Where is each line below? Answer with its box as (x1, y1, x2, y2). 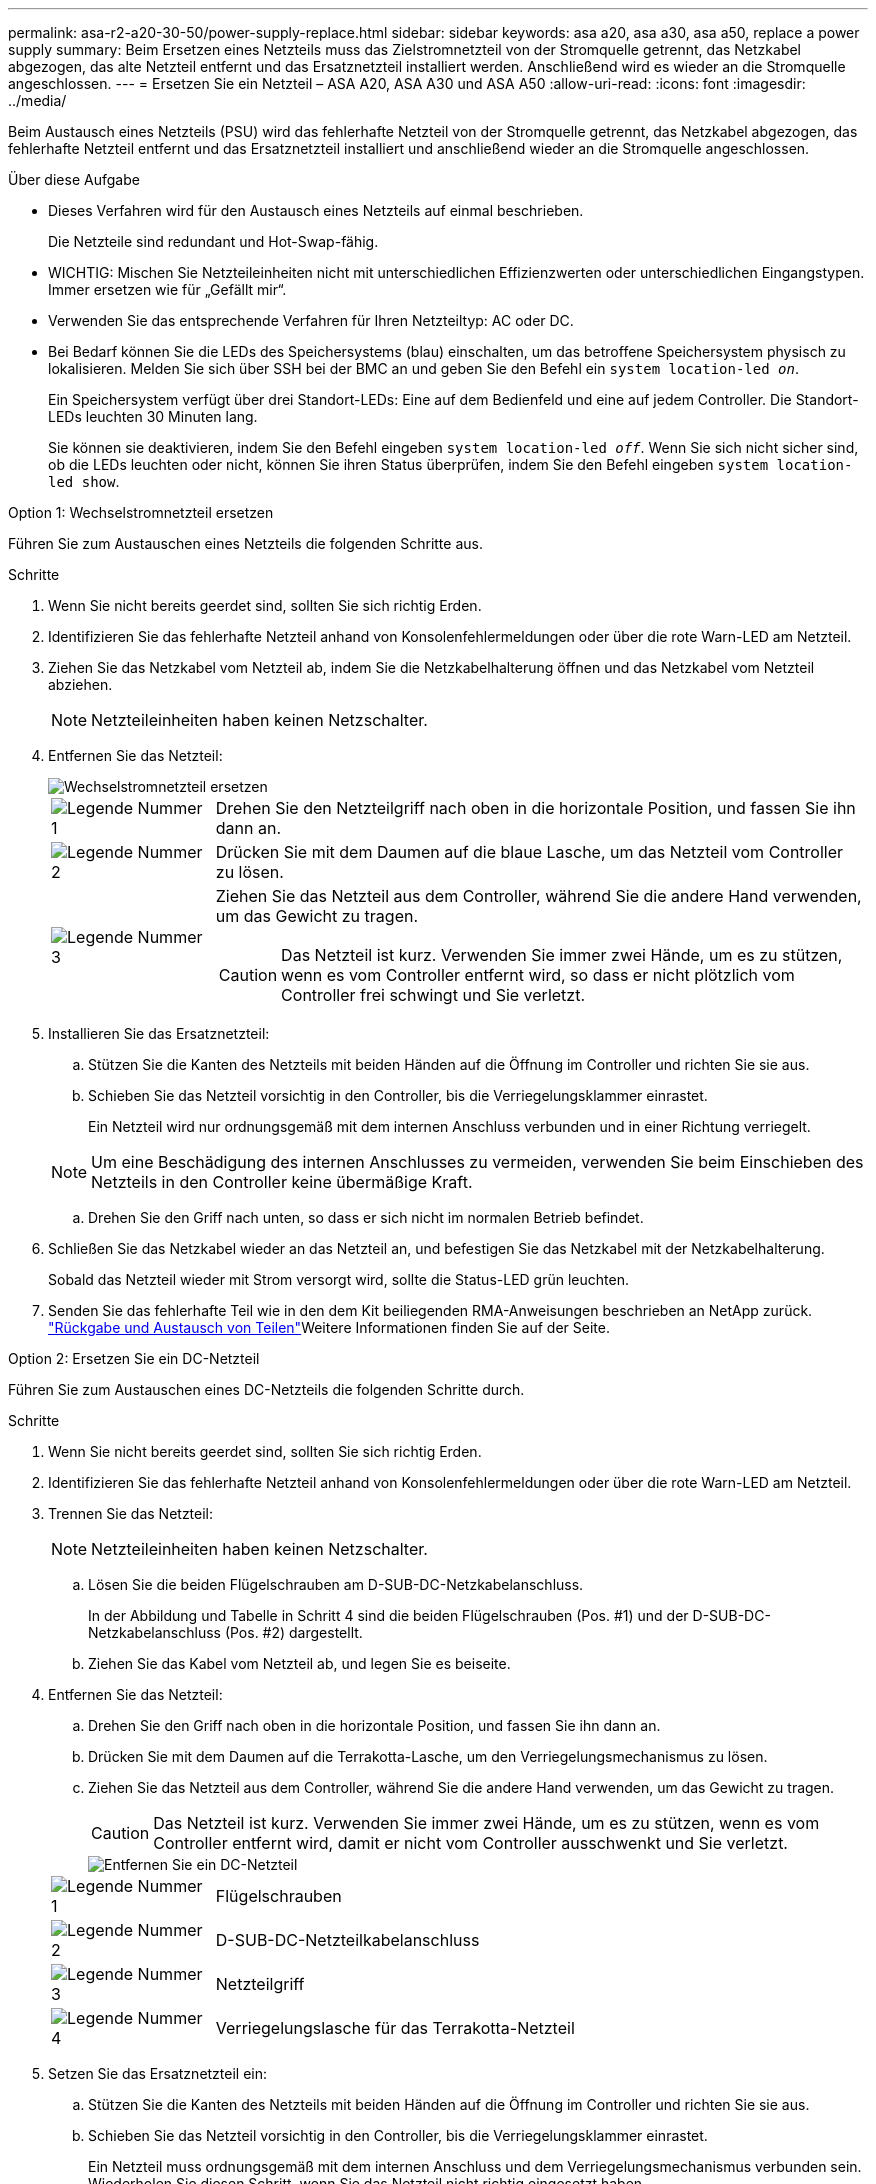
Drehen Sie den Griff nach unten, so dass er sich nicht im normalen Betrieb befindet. (88, 1209, 644, 1226)
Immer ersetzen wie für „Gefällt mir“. (48, 281, 287, 298)
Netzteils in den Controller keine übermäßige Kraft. (91, 1172, 473, 1192)
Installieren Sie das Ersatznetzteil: (48, 1025, 270, 1042)
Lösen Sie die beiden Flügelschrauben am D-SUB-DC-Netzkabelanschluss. (88, 1576, 584, 1593)
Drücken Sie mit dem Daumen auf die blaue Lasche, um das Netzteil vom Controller (215, 842, 844, 862)
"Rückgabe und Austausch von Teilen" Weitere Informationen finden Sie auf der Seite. (48, 1319, 610, 1336)
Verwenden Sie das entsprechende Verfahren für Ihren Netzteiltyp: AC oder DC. (48, 312, 574, 329)
